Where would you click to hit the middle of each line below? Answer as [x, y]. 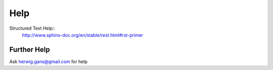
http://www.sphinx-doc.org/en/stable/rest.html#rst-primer [83, 35]
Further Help [30, 50]
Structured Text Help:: [32, 28]
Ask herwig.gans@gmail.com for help [49, 61]
